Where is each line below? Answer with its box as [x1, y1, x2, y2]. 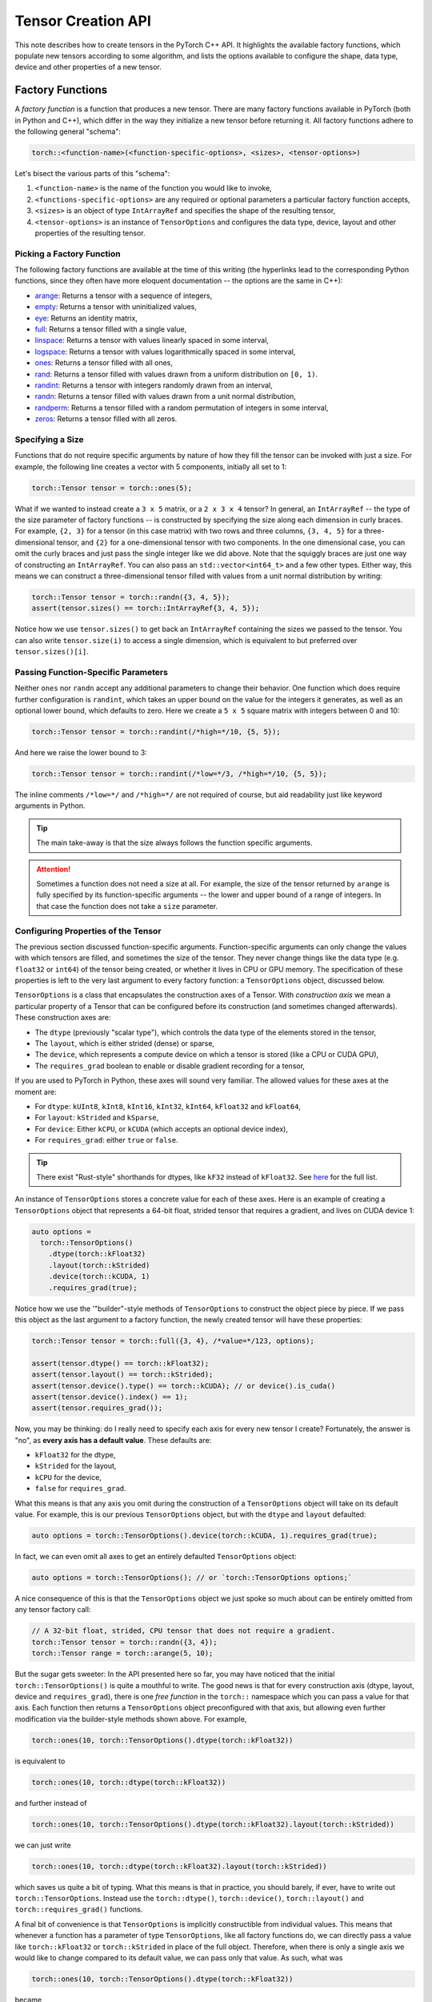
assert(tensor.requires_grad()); [31, 1404, 163, 1413]
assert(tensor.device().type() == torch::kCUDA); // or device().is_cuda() [31, 1381, 336, 1390]
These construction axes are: [14, 1013, 111, 1023]
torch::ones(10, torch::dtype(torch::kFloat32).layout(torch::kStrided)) [31, 1862, 327, 1871]
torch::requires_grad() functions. [14, 1904, 143, 1914]
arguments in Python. [14, 801, 86, 810]
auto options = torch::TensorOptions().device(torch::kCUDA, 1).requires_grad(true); [31, 1531, 378, 1541]
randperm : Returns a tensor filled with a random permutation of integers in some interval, [34, 403, 329, 412]
